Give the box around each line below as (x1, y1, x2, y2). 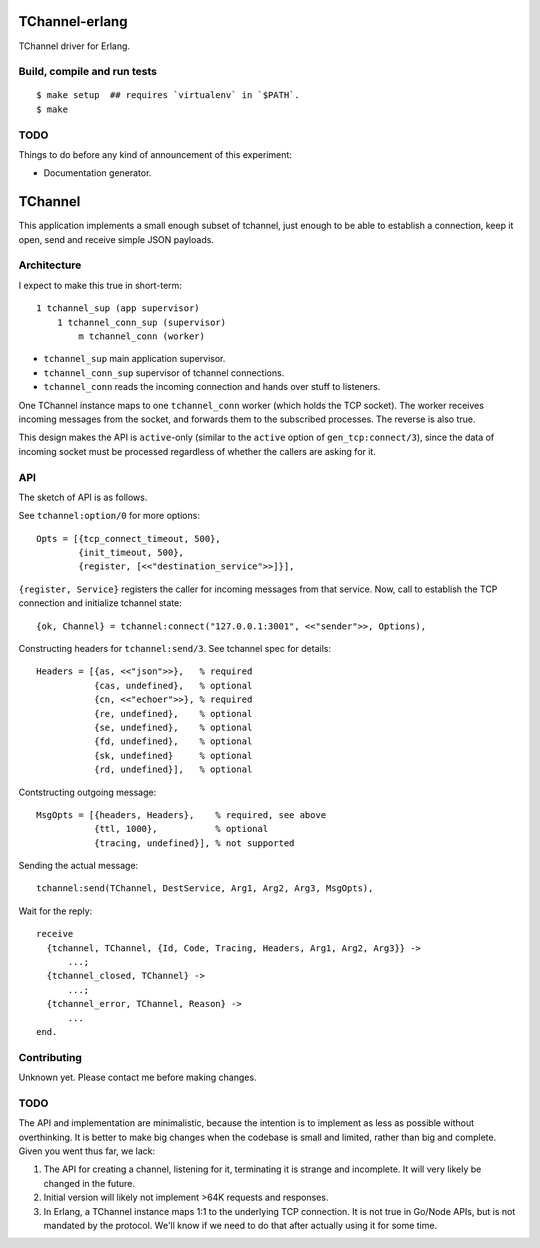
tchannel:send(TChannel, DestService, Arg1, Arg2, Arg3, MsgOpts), (36, 883, 374, 894)
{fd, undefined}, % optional (93, 736, 253, 747)
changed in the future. (43, 1177, 135, 1189)
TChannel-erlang (18, 13, 128, 30)
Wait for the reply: (18, 905, 93, 917)
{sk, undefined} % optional (93, 750, 253, 761)
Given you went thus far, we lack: (18, 1145, 156, 1157)
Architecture (18, 258, 82, 272)
